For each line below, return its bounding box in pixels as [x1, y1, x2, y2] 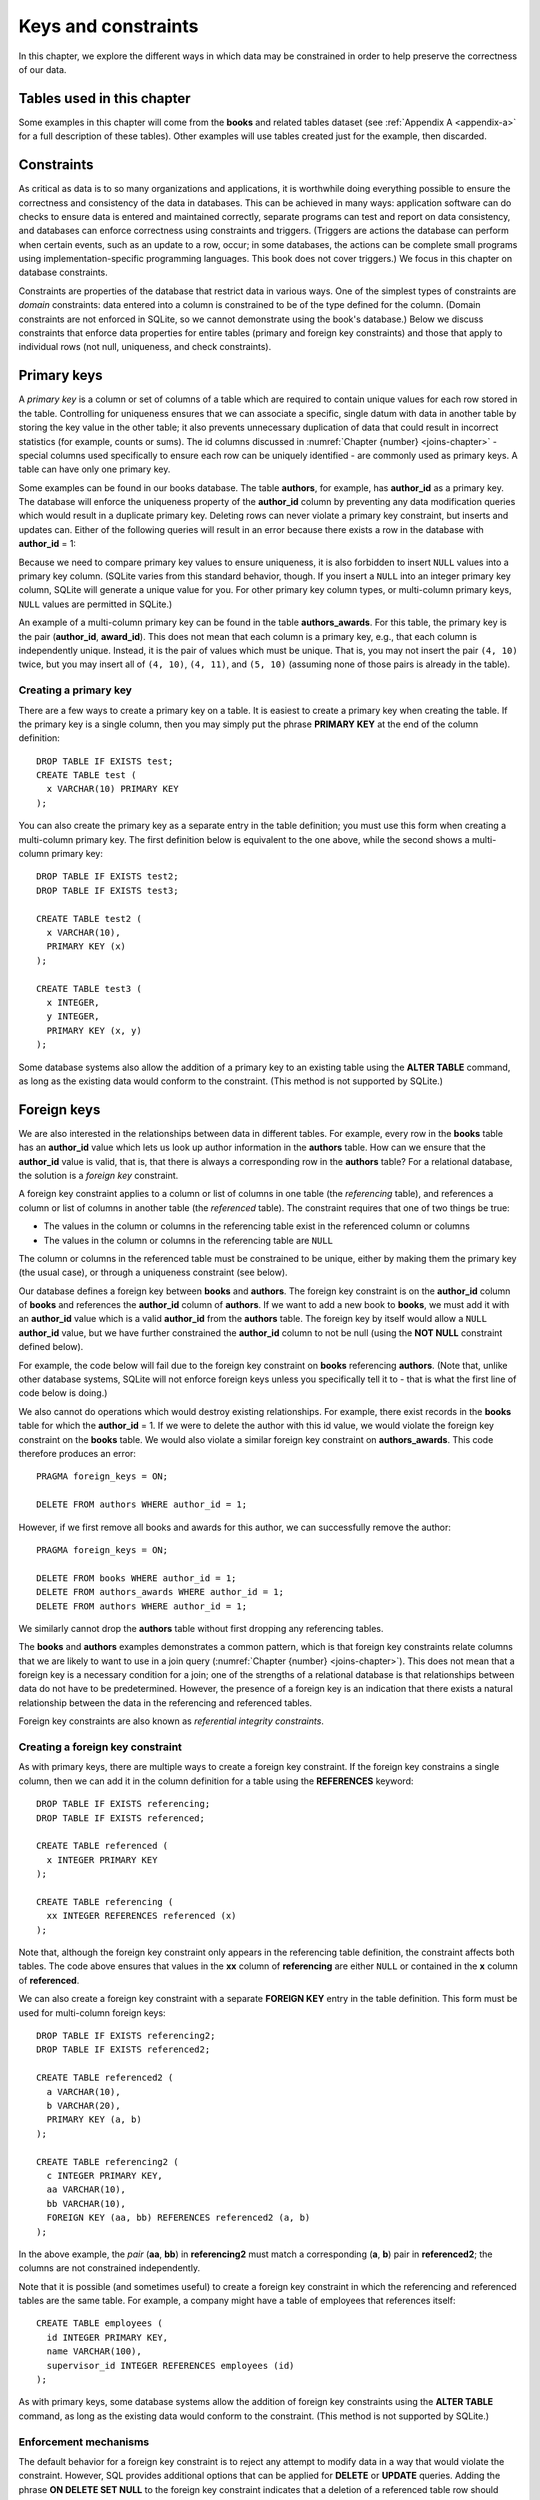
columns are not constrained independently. [18, 2262, 200, 2274]
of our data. [18, 63, 67, 75]
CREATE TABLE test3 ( [36, 983, 142, 994]
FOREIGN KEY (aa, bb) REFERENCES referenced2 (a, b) [46, 2212, 311, 2224]
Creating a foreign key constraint [18, 1740, 182, 1754]
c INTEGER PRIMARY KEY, [46, 2170, 164, 2181]
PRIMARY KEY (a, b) [46, 2114, 142, 2125]
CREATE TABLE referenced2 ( [36, 2072, 174, 2084]
